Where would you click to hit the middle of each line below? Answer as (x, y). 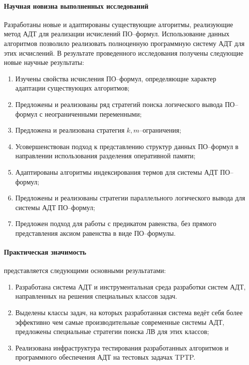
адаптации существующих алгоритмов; (72, 88)
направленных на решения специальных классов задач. (96, 296)
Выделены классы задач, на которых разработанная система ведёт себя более (129, 312)
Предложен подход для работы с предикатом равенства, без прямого (116, 223)
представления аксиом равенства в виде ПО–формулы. (95, 233)
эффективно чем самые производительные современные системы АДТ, (120, 322)
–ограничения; (160, 130)
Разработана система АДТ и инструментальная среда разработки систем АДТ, (130, 286)
